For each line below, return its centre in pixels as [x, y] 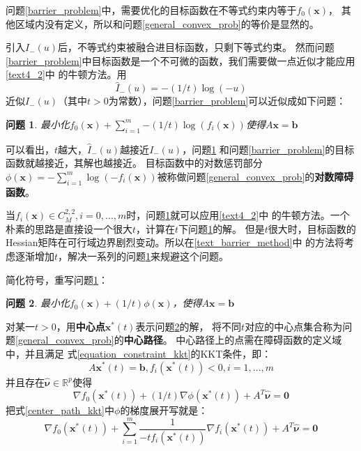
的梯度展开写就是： [164, 410]
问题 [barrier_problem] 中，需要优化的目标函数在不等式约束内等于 [151, 10]
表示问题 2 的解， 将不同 [189, 326]
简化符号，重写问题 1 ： [57, 279]
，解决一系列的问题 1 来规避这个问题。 [144, 255]
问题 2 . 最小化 [38, 303]
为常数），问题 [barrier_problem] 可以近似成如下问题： [227, 101]
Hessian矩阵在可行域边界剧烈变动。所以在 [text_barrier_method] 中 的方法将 [175, 242]
